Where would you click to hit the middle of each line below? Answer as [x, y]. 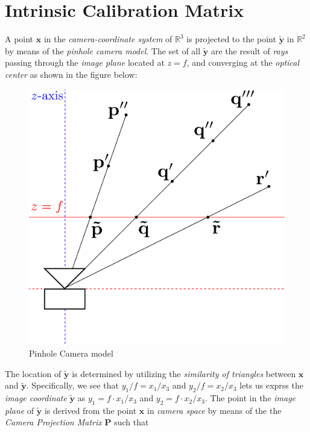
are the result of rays [249, 50]
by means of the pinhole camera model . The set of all [103, 50]
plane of [20, 410]
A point [19, 39]
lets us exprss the [271, 385]
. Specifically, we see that [73, 385]
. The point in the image [250, 398]
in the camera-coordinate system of [108, 39]
